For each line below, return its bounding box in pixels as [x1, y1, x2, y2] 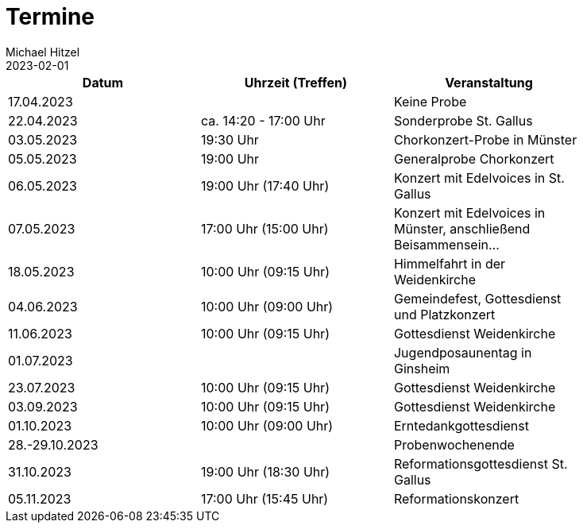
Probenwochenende [393, 436, 515, 453]
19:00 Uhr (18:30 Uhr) [200, 463, 330, 480]
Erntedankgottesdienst [393, 417, 529, 434]
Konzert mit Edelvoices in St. [393, 169, 565, 186]
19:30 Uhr [200, 131, 259, 148]
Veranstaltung [445, 74, 533, 91]
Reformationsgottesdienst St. [393, 455, 568, 472]
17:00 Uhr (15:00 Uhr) [200, 220, 329, 237]
